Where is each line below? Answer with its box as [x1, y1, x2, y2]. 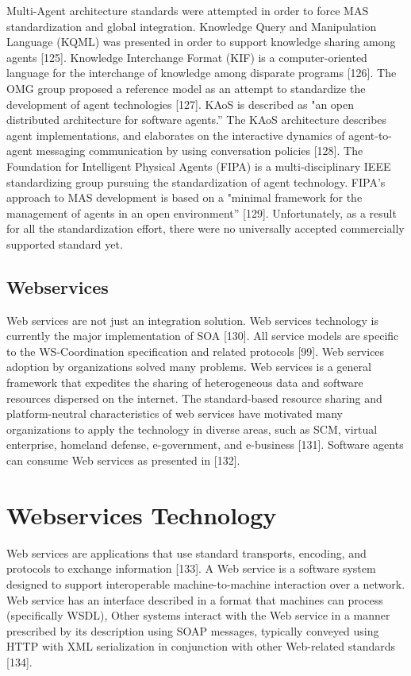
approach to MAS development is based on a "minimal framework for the [6, 189, 363, 206]
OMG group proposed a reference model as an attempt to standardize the [6, 79, 366, 96]
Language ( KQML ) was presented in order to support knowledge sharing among [6, 33, 396, 50]
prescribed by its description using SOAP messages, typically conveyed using [6, 622, 379, 639]
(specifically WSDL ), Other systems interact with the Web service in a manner [6, 607, 390, 624]
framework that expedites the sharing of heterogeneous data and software [6, 374, 363, 391]
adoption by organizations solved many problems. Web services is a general [6, 358, 371, 375]
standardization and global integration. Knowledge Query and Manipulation [6, 17, 377, 34]
